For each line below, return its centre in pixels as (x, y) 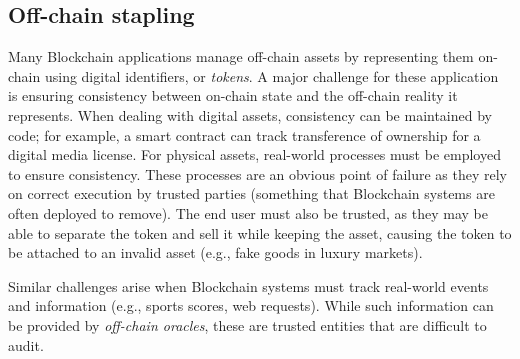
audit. (26, 344)
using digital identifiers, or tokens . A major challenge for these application (271, 75)
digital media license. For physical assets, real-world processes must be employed (254, 154)
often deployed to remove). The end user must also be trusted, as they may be (248, 212)
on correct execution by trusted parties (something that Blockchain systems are (251, 193)
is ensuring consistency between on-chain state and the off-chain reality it (233, 95)
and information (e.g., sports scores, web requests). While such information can (251, 305)
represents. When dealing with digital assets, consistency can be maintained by (250, 114)
